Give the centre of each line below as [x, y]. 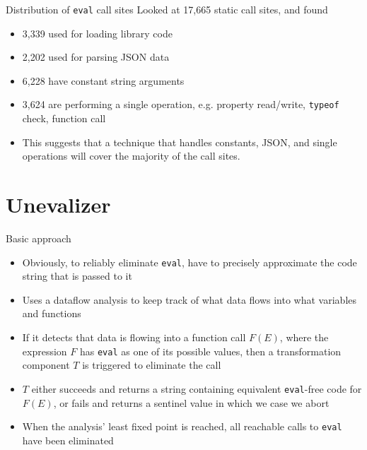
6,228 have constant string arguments [103, 80]
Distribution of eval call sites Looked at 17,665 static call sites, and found [167, 9]
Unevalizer [58, 205]
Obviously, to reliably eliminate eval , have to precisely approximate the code [190, 262]
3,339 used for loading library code [97, 33]
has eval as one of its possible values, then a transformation [210, 351]
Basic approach [39, 238]
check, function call [64, 118]
